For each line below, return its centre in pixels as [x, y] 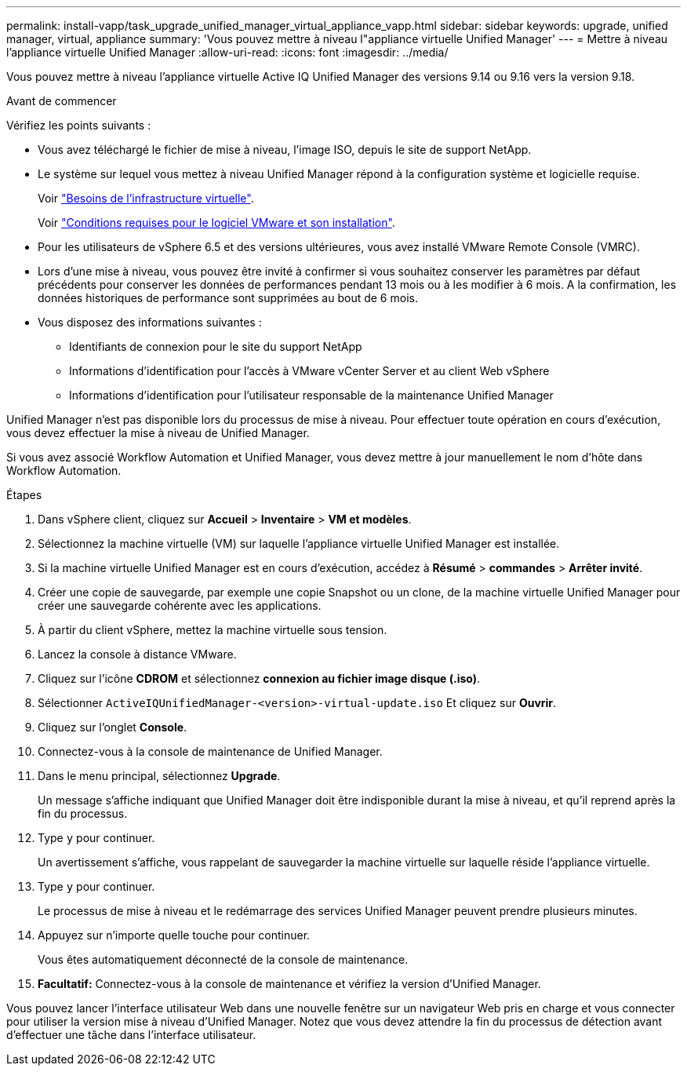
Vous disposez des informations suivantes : [150, 322]
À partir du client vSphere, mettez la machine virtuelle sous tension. [213, 630]
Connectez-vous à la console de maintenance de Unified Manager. [210, 751]
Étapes [24, 495]
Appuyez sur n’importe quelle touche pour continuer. [174, 935]
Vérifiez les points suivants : [79, 125]
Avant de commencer [62, 101]
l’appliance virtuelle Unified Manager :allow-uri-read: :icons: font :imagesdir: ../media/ [227, 52]
